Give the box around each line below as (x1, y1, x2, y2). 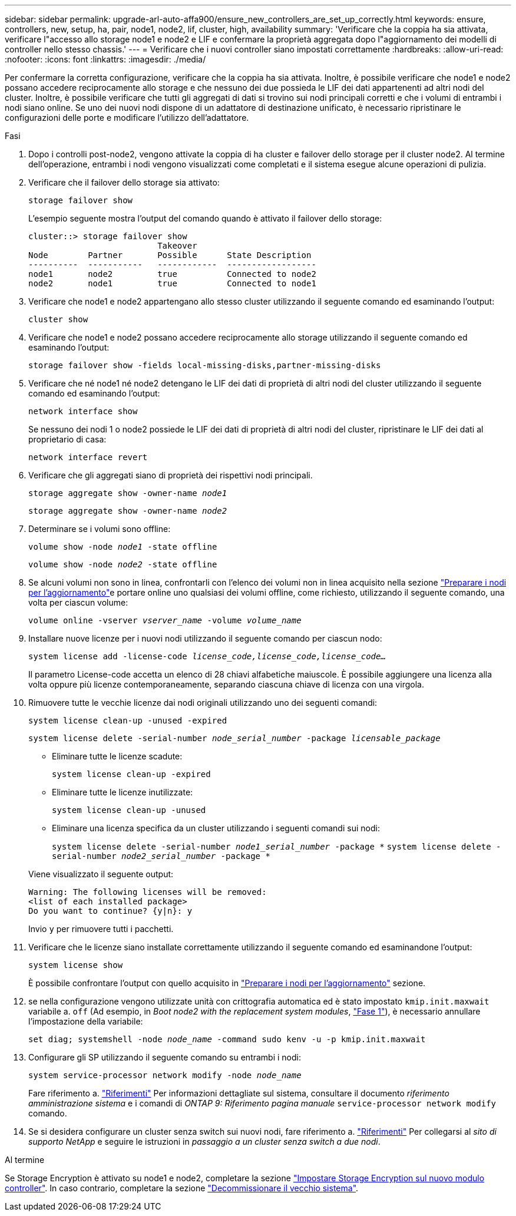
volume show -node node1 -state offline (28, 542, 217, 551)
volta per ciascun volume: (28, 597, 128, 607)
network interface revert (28, 452, 148, 462)
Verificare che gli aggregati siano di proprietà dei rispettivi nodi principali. (28, 470, 313, 480)
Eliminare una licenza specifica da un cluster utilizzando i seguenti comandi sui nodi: (52, 823, 380, 833)
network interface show (28, 407, 138, 416)
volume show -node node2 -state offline (28, 560, 217, 569)
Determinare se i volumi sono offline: (28, 524, 171, 534)
